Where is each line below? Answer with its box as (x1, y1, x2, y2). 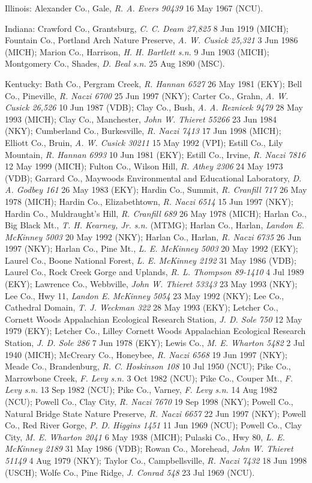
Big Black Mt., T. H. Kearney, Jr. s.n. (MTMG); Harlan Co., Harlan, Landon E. (5, 219, 305, 231)
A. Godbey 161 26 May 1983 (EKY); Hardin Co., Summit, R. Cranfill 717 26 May (5, 183, 307, 196)
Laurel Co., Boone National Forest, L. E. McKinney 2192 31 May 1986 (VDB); (5, 254, 296, 266)
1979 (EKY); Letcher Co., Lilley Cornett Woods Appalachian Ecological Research (5, 324, 306, 337)
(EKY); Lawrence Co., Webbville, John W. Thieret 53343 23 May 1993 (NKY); (5, 278, 298, 290)
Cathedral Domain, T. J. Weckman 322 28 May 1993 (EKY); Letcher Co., (5, 301, 278, 314)
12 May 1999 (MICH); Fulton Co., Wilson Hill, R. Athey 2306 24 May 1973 (5, 160, 283, 172)
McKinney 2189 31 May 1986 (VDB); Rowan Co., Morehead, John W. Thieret (5, 442, 293, 455)
